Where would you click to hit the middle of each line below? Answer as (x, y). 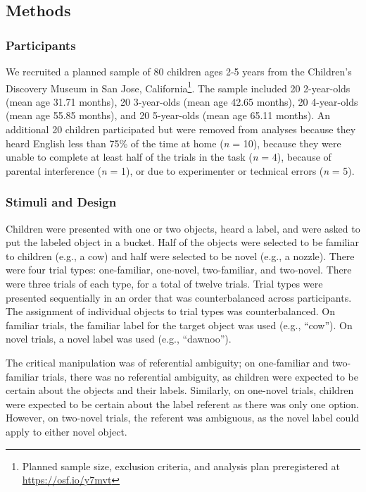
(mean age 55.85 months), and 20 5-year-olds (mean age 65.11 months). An (168, 115)
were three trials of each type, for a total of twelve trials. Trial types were (164, 283)
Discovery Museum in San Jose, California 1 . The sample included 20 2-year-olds (178, 87)
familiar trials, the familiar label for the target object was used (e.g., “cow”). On (179, 325)
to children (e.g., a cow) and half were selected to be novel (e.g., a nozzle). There (180, 256)
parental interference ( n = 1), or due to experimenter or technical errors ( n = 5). (180, 170)
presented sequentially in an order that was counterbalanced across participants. (179, 297)
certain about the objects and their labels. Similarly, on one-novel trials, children (180, 390)
